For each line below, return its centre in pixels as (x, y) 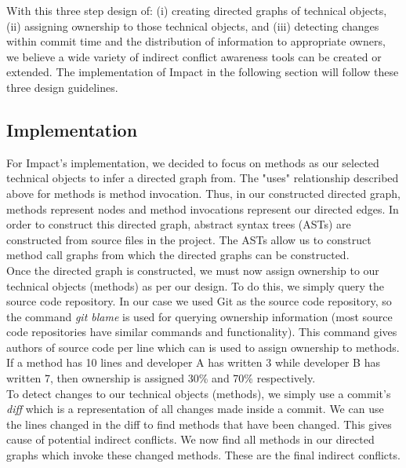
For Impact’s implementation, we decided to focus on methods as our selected (193, 162)
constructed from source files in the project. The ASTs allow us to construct (189, 239)
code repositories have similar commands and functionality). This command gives (202, 332)
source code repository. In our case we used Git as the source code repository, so (199, 301)
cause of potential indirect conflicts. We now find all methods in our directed (190, 439)
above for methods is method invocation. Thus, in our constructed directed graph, (203, 193)
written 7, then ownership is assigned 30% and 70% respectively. (161, 378)
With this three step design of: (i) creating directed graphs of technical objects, (197, 10)
